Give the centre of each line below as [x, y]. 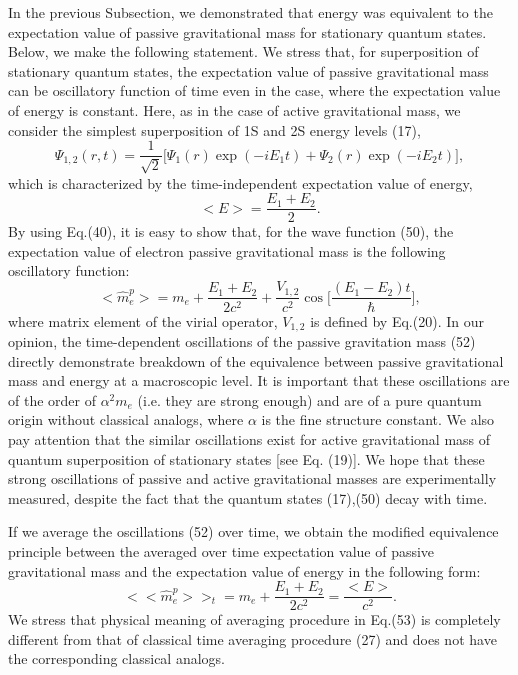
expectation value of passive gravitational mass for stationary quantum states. [247, 31]
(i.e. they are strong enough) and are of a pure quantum [309, 399]
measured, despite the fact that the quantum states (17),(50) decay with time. [248, 497]
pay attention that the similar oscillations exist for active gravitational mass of [249, 438]
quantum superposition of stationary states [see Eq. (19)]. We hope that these [246, 458]
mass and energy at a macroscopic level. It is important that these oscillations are [259, 380]
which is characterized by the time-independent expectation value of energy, [240, 182]
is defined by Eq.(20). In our [397, 320]
